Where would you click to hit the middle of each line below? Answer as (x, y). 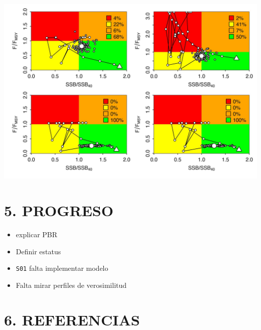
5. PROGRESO (59, 210)
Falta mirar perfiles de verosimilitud (71, 285)
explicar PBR (37, 234)
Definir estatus (38, 251)
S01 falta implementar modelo (62, 268)
